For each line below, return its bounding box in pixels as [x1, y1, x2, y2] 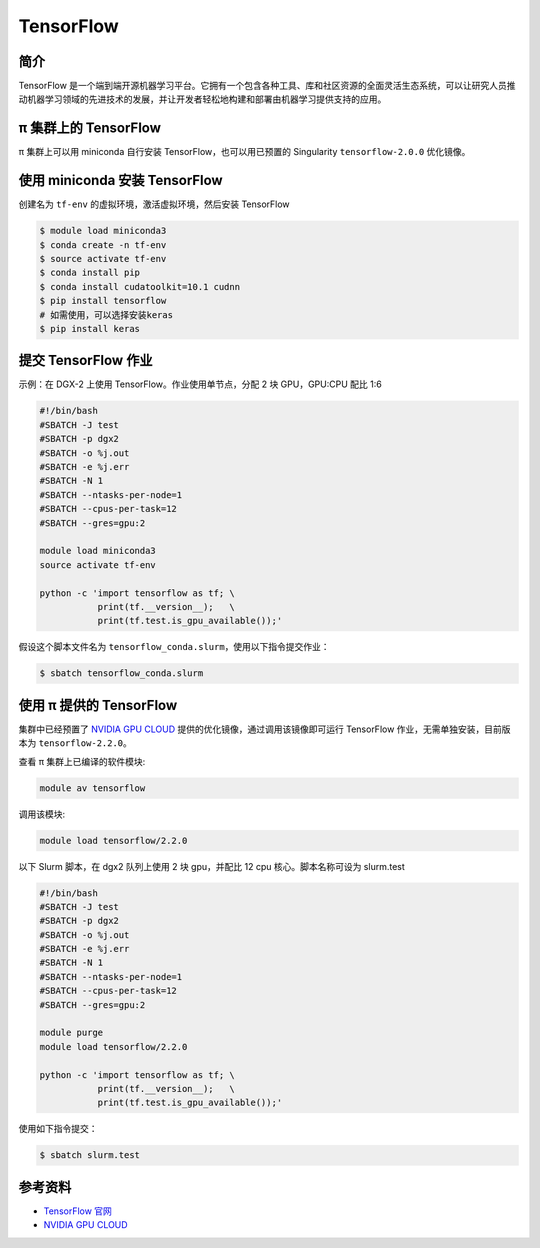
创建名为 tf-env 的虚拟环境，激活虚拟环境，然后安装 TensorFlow [18, 198, 290, 210]
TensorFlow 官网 [43, 1205, 112, 1217]
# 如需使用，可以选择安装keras [39, 309, 174, 320]
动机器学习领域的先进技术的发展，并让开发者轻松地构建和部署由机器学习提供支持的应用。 [18, 93, 387, 105]
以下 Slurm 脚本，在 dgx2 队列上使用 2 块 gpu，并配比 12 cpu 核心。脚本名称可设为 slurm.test [18, 860, 405, 872]
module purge [39, 1027, 104, 1039]
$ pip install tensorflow [39, 295, 167, 307]
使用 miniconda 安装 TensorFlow [18, 172, 224, 189]
